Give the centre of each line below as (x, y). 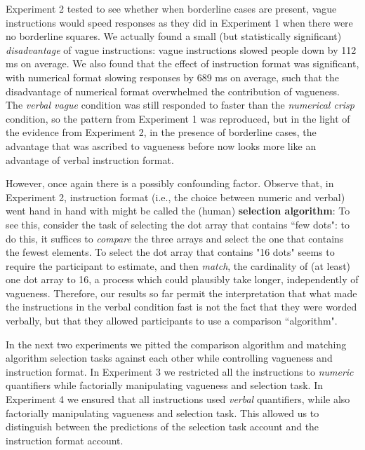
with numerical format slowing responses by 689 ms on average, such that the (173, 77)
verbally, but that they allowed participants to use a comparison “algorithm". (172, 321)
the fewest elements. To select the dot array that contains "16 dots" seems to (170, 252)
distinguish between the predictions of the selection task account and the (162, 427)
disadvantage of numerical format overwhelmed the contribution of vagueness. (173, 91)
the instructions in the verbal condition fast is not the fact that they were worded (181, 307)
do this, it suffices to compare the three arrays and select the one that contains (175, 238)
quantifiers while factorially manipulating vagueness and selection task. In (164, 385)
